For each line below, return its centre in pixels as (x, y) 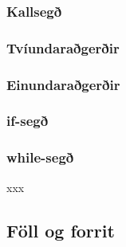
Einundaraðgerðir (63, 84)
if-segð (28, 121)
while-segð (40, 157)
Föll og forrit (61, 230)
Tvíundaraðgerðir (63, 47)
